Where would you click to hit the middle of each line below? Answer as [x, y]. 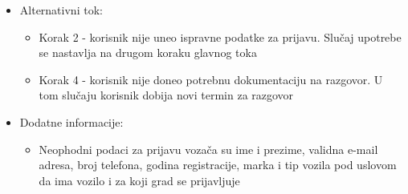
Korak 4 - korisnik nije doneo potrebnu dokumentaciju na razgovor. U [211, 79]
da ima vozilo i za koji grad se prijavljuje [139, 180]
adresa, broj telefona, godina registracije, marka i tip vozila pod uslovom [218, 165]
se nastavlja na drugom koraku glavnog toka [148, 53]
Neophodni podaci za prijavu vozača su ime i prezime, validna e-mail [208, 149]
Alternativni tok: [61, 10]
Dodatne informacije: [71, 121]
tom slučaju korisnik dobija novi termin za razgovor [166, 95]
